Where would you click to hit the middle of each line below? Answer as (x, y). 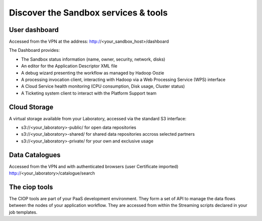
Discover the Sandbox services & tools (88, 13)
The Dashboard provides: (34, 50)
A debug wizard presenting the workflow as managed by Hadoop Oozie (93, 73)
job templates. (23, 212)
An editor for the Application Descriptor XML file (69, 66)
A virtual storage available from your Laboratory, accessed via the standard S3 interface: (98, 118)
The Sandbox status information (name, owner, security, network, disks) (93, 59)
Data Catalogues (35, 155)
